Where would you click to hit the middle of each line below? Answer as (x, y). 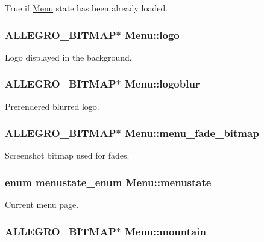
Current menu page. (42, 204)
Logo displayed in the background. (68, 57)
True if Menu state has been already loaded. (86, 8)
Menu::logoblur (162, 84)
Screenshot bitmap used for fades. (67, 155)
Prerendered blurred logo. (52, 106)
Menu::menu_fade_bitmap (192, 133)
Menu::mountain (165, 231)
